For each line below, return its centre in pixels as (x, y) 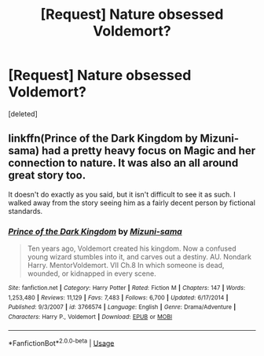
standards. (26, 211)
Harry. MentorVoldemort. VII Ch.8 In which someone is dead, (126, 266)
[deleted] (23, 114)
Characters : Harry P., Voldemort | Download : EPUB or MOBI (90, 317)
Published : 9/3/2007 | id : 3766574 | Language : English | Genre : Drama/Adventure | (122, 307)
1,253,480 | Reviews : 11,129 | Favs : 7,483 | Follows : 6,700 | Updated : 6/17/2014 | (118, 297)
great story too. (47, 176)
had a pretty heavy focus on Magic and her (149, 151)
